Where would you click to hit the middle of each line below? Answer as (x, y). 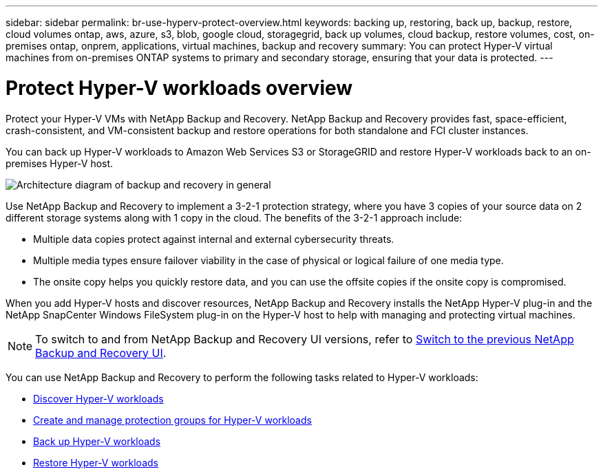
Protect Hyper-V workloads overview (179, 88)
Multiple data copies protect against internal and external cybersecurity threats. (214, 239)
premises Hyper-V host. (60, 163)
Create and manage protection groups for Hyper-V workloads (172, 420)
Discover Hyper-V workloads (98, 398)
